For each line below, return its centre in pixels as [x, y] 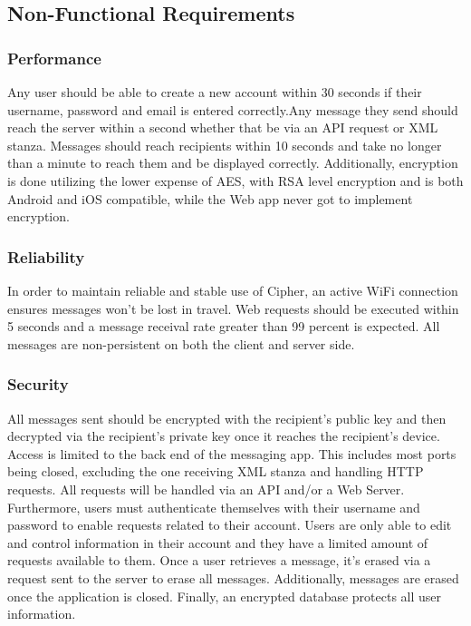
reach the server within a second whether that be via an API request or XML [223, 127]
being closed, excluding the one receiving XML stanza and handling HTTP [216, 471]
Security [38, 384]
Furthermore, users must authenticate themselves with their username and [214, 507]
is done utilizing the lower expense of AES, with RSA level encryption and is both [235, 180]
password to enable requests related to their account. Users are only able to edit [230, 525]
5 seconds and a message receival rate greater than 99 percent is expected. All [224, 326]
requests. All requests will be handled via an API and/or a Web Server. [206, 489]
